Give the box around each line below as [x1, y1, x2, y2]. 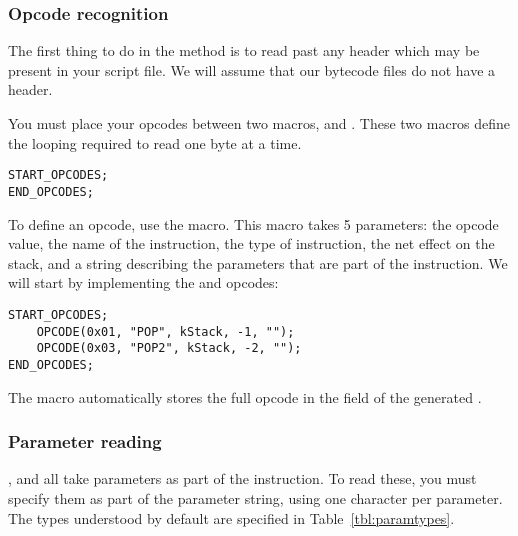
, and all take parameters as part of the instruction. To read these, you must [8, 468, 477, 489]
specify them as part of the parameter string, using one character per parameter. [8, 487, 503, 508]
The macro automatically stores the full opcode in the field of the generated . [8, 386, 482, 407]
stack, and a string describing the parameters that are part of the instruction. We [8, 252, 508, 273]
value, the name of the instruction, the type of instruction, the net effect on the [8, 233, 495, 254]
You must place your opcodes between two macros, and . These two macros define [8, 113, 511, 133]
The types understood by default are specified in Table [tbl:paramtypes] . [8, 507, 455, 528]
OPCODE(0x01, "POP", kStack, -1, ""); [36, 324, 295, 339]
